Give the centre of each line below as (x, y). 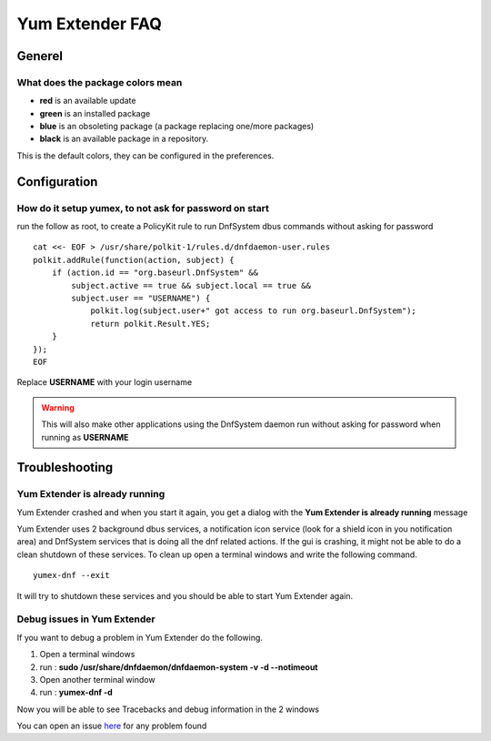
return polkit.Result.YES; (150, 324)
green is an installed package (95, 113)
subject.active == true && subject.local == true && (191, 285)
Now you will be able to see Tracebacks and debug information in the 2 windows (168, 709)
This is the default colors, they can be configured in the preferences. (145, 156)
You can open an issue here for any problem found (112, 726)
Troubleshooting (65, 467)
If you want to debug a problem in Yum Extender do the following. (140, 637)
